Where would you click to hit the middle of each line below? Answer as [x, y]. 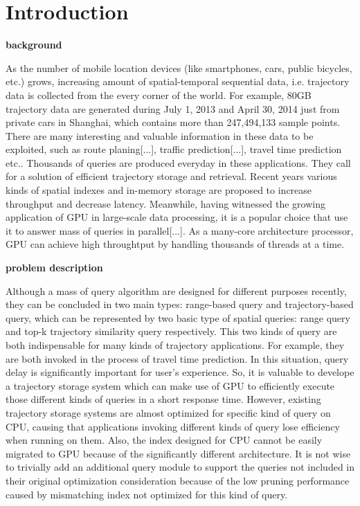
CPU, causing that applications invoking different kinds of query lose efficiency [173, 426]
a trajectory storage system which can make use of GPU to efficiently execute [170, 385]
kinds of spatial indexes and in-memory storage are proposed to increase [159, 190]
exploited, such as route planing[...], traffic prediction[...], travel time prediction [174, 149]
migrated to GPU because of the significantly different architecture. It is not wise [178, 453]
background [34, 45]
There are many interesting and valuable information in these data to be [160, 135]
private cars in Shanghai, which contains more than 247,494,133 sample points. [173, 122]
